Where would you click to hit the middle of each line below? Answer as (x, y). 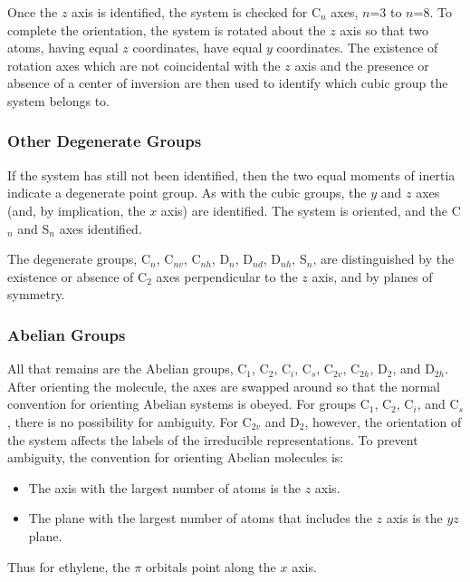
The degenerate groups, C (79, 259)
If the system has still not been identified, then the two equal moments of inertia (231, 175)
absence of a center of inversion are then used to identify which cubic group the (228, 83)
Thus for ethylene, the (69, 566)
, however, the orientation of (383, 421)
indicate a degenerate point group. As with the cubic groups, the (187, 193)
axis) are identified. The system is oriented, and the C (311, 210)
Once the (33, 12)
